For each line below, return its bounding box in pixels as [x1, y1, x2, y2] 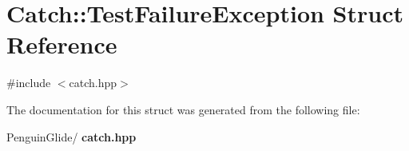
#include [6, 74, 51, 91]
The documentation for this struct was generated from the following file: [6, 101, 360, 117]
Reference [6, 28, 117, 61]
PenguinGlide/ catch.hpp [6, 128, 137, 145]
